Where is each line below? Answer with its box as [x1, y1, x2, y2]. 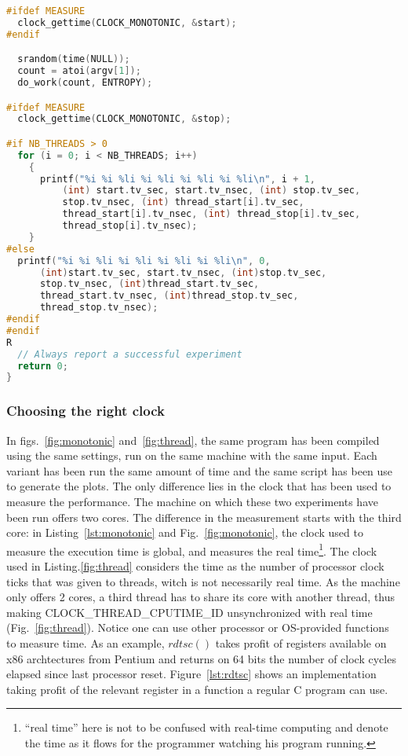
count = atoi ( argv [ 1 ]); [17, 65, 141, 77]
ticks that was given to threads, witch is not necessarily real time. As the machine [6, 573, 400, 589]
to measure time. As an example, [6, 634, 165, 651]
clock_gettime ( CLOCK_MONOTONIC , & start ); [17, 17, 237, 28]
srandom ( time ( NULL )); [17, 53, 130, 65]
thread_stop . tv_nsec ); [39, 302, 158, 314]
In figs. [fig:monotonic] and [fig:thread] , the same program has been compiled [6, 431, 380, 448]
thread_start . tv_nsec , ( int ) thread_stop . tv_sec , [39, 290, 299, 302]
